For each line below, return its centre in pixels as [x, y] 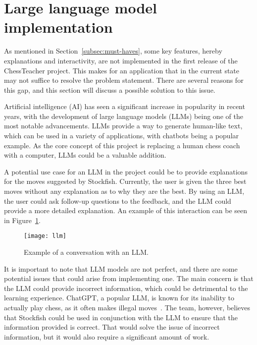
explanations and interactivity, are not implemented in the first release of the [121, 60]
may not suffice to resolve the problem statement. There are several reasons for [124, 80]
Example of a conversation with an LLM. [86, 252]
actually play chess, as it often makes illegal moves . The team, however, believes [127, 308]
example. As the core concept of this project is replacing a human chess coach [122, 145]
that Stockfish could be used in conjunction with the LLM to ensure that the [121, 317]
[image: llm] [45, 236]
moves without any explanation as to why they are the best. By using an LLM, [124, 191]
